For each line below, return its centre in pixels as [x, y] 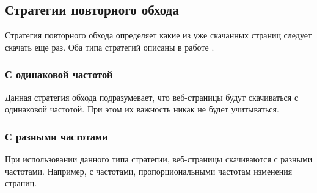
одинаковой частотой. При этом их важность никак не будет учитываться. [142, 109]
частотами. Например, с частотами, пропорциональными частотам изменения [149, 171]
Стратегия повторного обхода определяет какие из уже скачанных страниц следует [158, 35]
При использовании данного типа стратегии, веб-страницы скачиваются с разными [159, 159]
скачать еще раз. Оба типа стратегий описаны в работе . [110, 47]
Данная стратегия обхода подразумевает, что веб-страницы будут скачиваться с [152, 97]
